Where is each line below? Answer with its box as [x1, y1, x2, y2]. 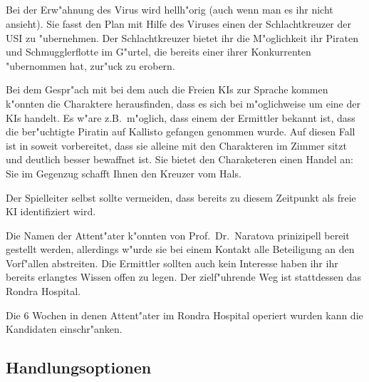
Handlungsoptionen [6, 356, 152, 378]
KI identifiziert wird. [6, 204, 96, 219]
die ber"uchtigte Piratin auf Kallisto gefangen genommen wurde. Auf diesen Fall [6, 124, 355, 139]
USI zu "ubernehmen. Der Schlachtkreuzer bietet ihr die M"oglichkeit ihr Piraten [6, 30, 358, 45]
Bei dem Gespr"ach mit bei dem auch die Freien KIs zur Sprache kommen [6, 82, 328, 97]
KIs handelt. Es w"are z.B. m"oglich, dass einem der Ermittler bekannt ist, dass [6, 110, 355, 125]
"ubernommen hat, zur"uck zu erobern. [6, 58, 175, 73]
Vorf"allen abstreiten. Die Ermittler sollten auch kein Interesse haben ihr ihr [6, 255, 338, 270]
